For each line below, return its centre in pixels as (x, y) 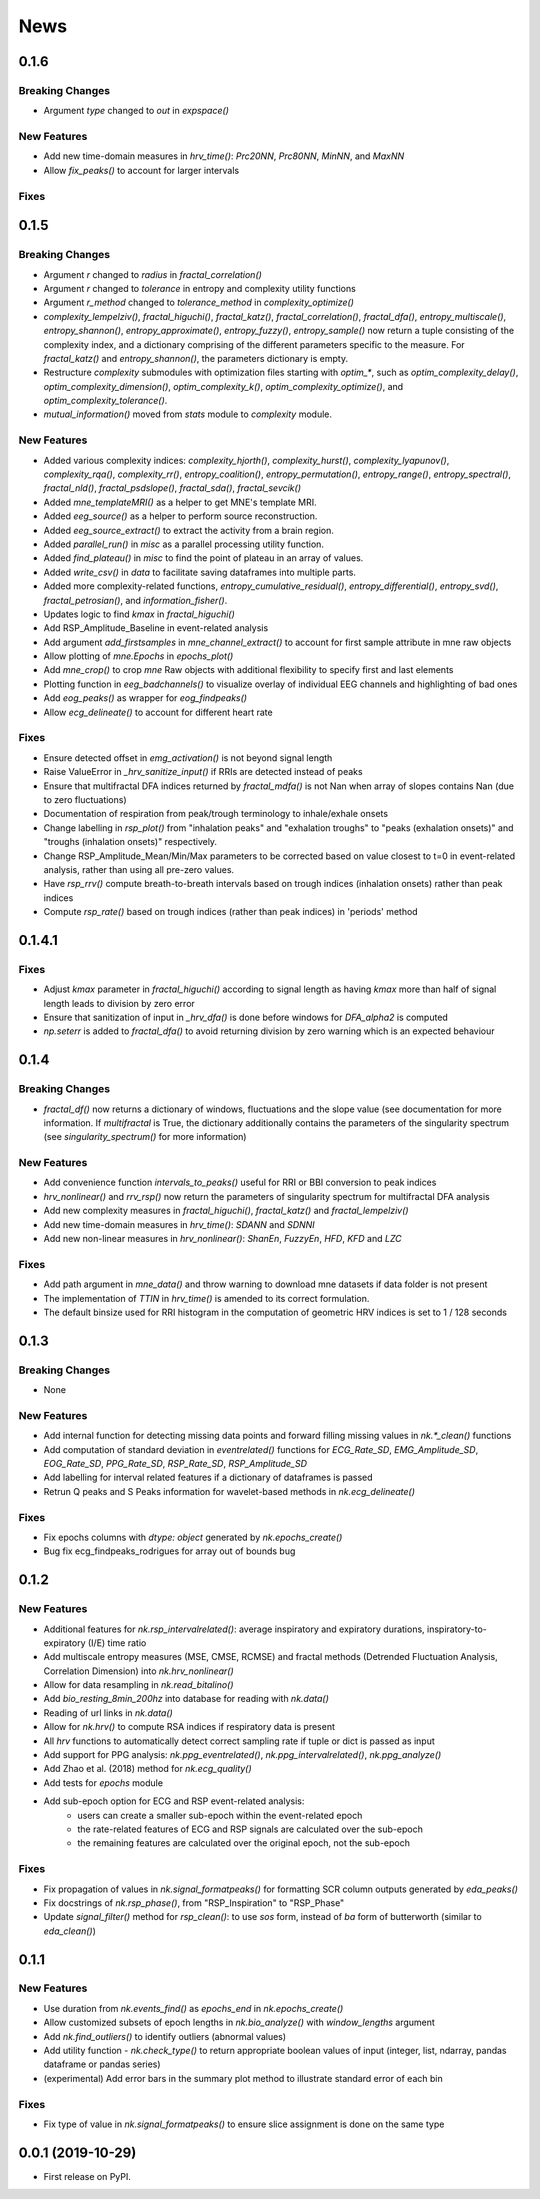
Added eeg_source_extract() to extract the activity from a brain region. (189, 530)
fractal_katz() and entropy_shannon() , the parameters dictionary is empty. (196, 358)
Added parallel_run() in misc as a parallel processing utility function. (184, 544)
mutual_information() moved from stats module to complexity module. (188, 414)
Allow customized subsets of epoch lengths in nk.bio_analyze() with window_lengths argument (239, 2022)
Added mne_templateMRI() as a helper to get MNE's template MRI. (180, 502)
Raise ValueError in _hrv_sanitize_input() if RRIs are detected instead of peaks (203, 772)
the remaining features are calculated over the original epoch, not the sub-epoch (243, 1843)
